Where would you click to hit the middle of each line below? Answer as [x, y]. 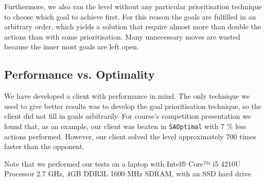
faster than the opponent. [45, 146]
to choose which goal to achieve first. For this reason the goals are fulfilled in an [130, 16]
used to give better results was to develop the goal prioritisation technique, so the [133, 106]
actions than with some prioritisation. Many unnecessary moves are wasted [122, 36]
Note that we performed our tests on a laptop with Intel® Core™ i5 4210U [122, 163]
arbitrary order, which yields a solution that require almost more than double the [133, 26]
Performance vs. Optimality [79, 74]
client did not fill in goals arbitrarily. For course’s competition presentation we [128, 116]
